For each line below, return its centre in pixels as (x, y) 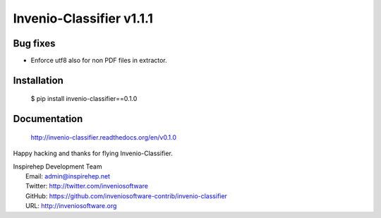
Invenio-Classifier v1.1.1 (83, 18)
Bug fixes (34, 43)
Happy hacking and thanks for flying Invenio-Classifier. (93, 153)
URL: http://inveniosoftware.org (71, 206)
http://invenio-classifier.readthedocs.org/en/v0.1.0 (103, 137)
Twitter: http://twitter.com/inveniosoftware (87, 186)
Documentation (48, 119)
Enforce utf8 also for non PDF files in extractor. (99, 61)
